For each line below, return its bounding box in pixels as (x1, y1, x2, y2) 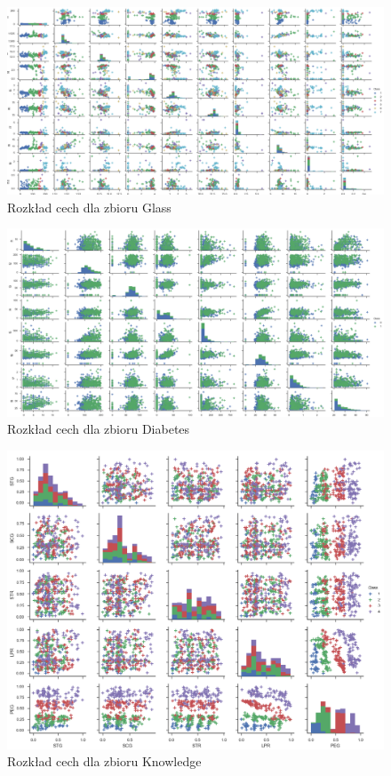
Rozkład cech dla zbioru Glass (7, 197, 172, 216)
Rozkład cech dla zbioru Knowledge (7, 752, 202, 771)
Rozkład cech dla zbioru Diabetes (7, 420, 190, 438)
